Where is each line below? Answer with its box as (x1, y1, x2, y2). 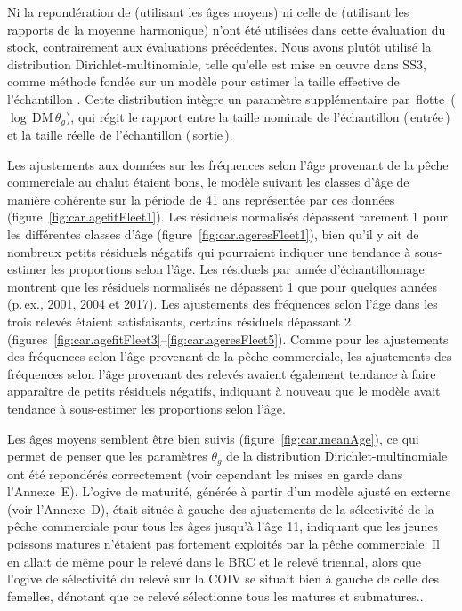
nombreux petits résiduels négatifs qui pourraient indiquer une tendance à (7, 242, 411, 261)
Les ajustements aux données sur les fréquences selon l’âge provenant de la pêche (7, 155, 449, 173)
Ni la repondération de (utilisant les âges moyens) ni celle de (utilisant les (7, 3, 409, 20)
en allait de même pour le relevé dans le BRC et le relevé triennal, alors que (7, 551, 421, 570)
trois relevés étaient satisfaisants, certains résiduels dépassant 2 (7, 311, 351, 330)
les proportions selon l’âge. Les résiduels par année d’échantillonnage (51, 260, 425, 278)
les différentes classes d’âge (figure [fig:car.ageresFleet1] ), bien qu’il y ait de (7, 224, 419, 243)
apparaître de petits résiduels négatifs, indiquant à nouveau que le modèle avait (7, 382, 441, 400)
